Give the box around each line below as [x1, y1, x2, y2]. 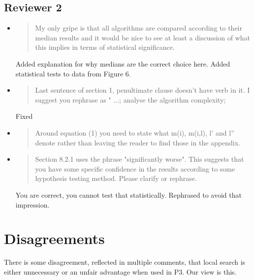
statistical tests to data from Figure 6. [15, 68, 131, 78]
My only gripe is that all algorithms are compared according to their [35, 23, 242, 33]
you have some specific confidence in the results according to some [35, 163, 235, 174]
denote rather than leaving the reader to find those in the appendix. [35, 137, 240, 147]
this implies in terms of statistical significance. [35, 42, 175, 52]
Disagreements [4, 228, 105, 248]
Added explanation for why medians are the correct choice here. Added [15, 58, 230, 69]
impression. [15, 199, 50, 210]
